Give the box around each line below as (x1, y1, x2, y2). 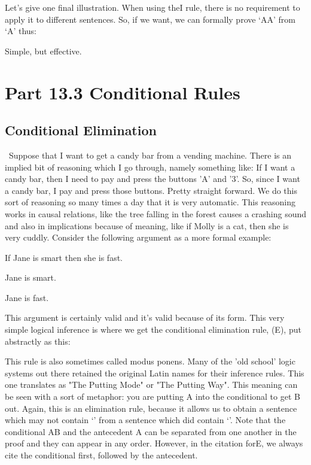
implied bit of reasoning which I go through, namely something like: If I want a (5, 160, 295, 173)
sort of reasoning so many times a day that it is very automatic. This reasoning (5, 196, 295, 208)
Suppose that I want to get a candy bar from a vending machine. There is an (8, 148, 291, 161)
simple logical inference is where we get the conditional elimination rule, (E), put (5, 323, 301, 336)
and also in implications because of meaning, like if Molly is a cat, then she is (5, 219, 289, 232)
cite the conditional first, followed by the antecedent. (5, 449, 198, 461)
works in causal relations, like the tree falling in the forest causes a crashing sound (5, 207, 307, 220)
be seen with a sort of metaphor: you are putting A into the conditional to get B (5, 390, 300, 403)
